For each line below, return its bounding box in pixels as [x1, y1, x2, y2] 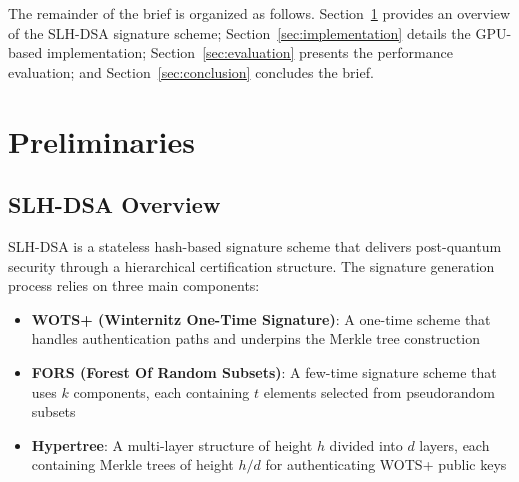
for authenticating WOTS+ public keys [265, 454, 507, 475]
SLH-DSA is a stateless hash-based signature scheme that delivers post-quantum [8, 235, 502, 256]
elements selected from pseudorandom [263, 381, 495, 402]
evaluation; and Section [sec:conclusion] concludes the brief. [8, 61, 374, 82]
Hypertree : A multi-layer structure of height [31, 434, 313, 455]
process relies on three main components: [8, 275, 260, 296]
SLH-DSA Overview [8, 189, 221, 220]
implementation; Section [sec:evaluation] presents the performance [46, 42, 453, 63]
